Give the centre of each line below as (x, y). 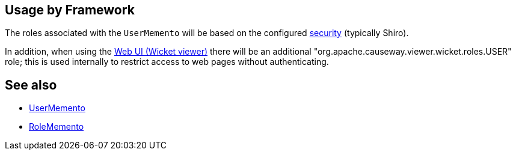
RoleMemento (57, 127)
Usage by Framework (70, 10)
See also (31, 85)
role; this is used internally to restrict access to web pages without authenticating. (167, 62)
